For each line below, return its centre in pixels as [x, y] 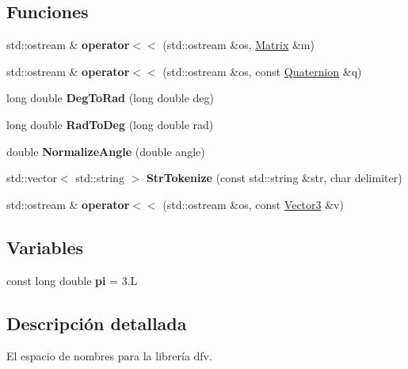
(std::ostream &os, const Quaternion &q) [262, 71]
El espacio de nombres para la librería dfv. [109, 356]
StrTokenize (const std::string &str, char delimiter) [274, 178]
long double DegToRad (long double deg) [111, 98]
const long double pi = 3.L [72, 280]
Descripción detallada [97, 323]
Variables [45, 247]
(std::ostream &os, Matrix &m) [238, 45]
